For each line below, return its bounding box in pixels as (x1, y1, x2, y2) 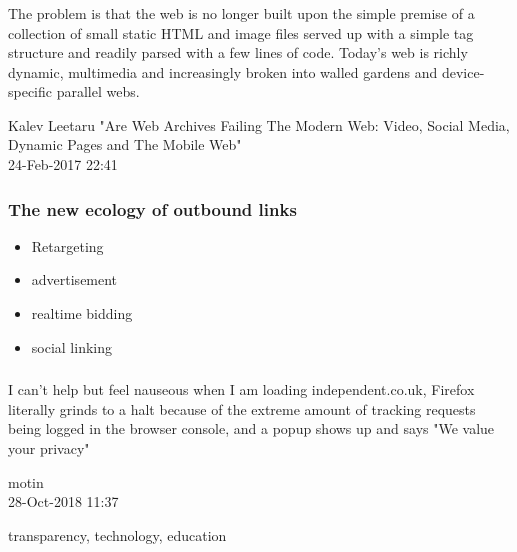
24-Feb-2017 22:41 (8, 154, 118, 175)
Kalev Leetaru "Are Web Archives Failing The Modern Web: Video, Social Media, (8, 114, 510, 135)
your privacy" (8, 437, 90, 458)
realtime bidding (31, 303, 133, 324)
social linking (31, 336, 113, 357)
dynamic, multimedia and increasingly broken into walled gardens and (8, 61, 438, 82)
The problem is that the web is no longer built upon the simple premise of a (8, 2, 475, 23)
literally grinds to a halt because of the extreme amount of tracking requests (8, 398, 476, 419)
